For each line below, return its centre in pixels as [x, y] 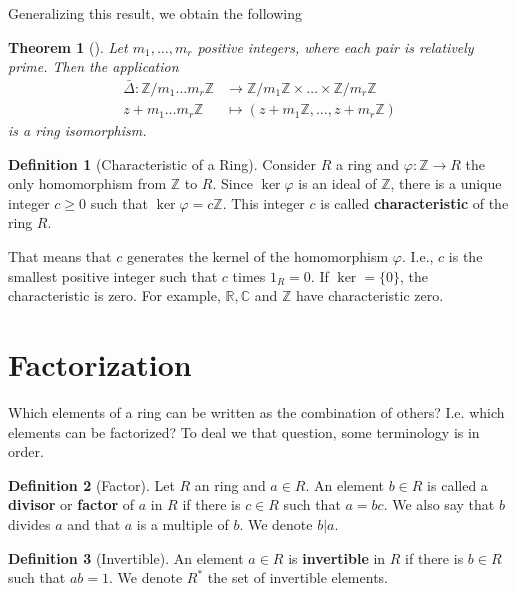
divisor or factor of [71, 504]
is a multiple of [182, 523]
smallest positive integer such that [113, 275]
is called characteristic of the [414, 202]
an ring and [230, 484]
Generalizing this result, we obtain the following [155, 13]
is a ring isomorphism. [77, 130]
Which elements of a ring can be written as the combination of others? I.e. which [256, 411]
